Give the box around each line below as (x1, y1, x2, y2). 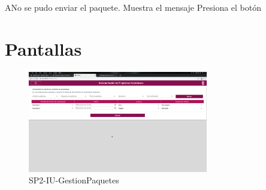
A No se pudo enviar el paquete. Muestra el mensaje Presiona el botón (5, 1, 262, 13)
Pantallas (5, 36, 82, 61)
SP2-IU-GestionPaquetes (29, 174, 119, 186)
